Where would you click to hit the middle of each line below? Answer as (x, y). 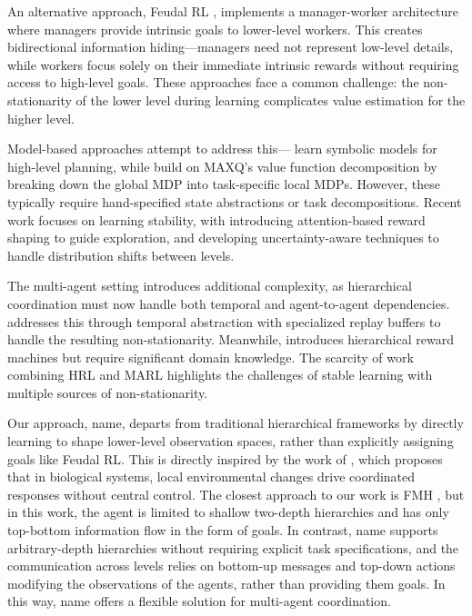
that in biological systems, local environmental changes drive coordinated (211, 477)
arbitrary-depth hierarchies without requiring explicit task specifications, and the (233, 547)
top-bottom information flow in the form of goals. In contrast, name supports (223, 530)
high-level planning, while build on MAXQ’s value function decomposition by (222, 166)
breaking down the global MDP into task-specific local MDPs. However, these (224, 184)
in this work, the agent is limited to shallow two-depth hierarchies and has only (228, 512)
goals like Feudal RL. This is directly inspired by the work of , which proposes (225, 458)
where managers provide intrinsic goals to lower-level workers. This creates (215, 29)
